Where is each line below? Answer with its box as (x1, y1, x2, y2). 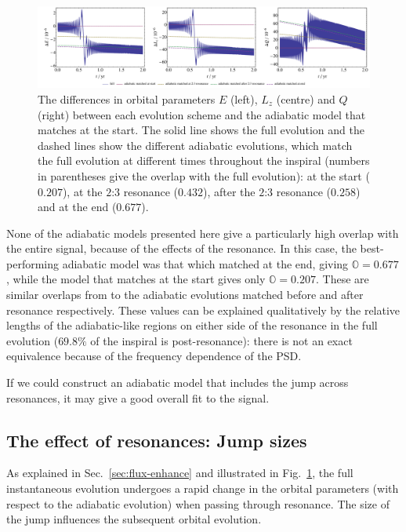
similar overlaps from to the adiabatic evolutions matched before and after (6, 286, 364, 303)
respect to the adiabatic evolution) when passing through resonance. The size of (6, 495, 390, 512)
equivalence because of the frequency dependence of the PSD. (6, 348, 302, 364)
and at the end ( (38, 199, 117, 215)
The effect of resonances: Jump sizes (6, 428, 307, 452)
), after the (202, 183, 256, 199)
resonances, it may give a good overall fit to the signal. (6, 389, 270, 406)
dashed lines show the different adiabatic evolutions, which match (38, 137, 353, 153)
